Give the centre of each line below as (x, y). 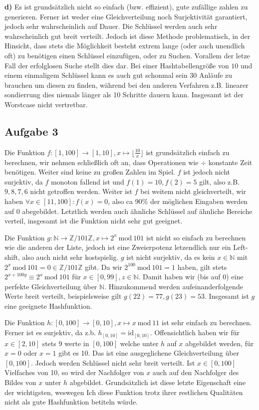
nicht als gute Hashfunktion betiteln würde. (71, 402)
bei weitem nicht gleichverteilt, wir (193, 191)
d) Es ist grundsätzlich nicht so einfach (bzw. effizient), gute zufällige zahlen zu (126, 6)
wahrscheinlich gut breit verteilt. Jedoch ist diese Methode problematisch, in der (128, 36)
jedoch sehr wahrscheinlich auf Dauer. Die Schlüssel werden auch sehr (111, 26)
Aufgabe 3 (31, 131)
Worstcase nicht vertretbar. (46, 104)
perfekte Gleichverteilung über (51, 286)
